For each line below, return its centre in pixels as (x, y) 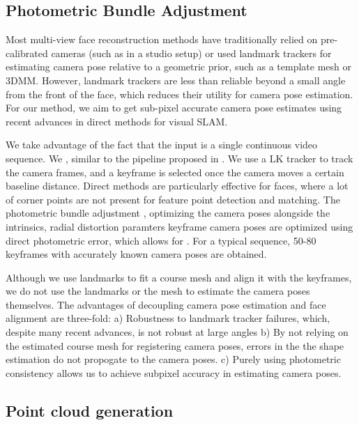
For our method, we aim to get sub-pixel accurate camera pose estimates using (174, 108)
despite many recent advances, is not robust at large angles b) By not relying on (177, 332)
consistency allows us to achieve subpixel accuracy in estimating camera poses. (174, 372)
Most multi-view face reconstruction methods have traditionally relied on (162, 39)
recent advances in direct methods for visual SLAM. (117, 121)
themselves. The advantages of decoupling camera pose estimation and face (166, 304)
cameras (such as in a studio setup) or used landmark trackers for (191, 53)
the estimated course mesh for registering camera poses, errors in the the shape (175, 345)
